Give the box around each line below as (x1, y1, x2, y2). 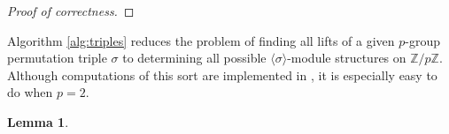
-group (405, 31, 440, 49)
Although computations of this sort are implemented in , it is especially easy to (7, 65, 437, 84)
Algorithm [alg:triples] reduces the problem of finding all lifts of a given (7, 31, 395, 49)
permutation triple (7, 48, 107, 67)
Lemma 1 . (7, 112, 69, 130)
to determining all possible (122, 48, 267, 67)
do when (7, 83, 53, 101)
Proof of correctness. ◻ (7, 2, 135, 19)
